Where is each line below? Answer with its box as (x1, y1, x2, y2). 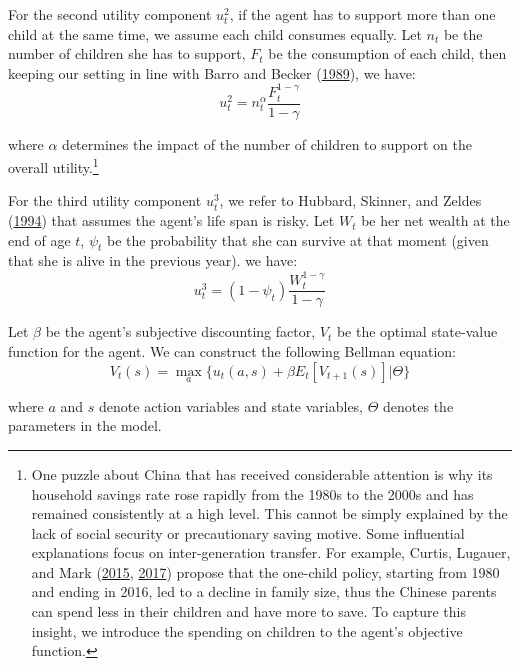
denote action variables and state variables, (99, 395, 364, 416)
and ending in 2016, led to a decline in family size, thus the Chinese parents (31, 581, 497, 602)
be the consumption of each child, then (268, 43, 507, 64)
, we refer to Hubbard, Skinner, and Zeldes (219, 190, 482, 211)
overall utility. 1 (8, 154, 99, 177)
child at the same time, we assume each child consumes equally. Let (8, 23, 422, 44)
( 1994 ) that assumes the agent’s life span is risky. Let (8, 210, 335, 231)
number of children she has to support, (8, 43, 246, 64)
